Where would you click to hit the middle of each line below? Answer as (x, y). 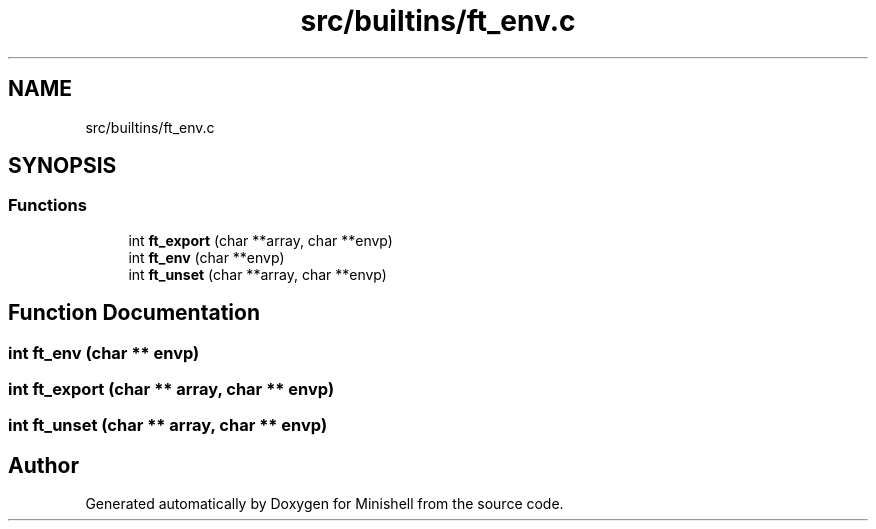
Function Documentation (134, 313)
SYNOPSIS (62, 166)
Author (43, 465)
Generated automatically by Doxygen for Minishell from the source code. (324, 504)
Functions (47, 205)
